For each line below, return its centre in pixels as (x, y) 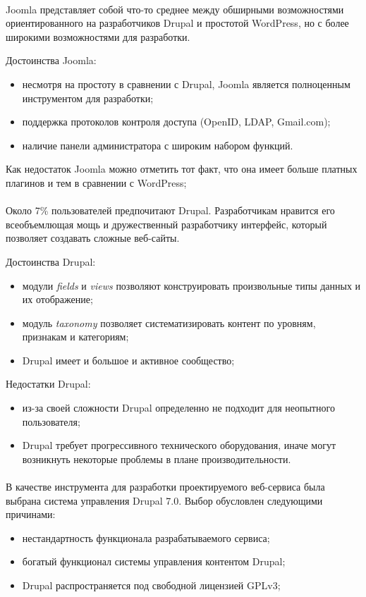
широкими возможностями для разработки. (98, 36)
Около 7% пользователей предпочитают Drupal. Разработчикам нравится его (170, 210)
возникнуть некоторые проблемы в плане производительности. (157, 458)
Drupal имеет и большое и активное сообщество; (128, 360)
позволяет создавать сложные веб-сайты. (93, 238)
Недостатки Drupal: (48, 384)
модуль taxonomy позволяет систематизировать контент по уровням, (169, 322)
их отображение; (57, 299)
